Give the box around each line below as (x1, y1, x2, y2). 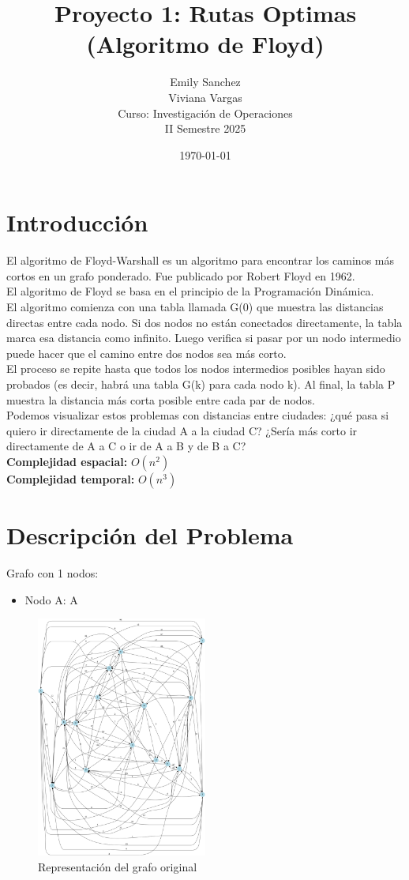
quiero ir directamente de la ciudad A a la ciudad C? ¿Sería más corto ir (6, 422, 358, 438)
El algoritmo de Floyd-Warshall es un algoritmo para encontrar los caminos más (6, 252, 395, 269)
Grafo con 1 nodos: (6, 565, 99, 581)
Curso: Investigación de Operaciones (118, 104, 293, 121)
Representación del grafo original (38, 858, 197, 874)
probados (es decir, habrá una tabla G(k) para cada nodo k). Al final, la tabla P (6, 375, 396, 392)
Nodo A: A (24, 591, 78, 607)
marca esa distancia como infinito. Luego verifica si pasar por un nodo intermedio (6, 329, 401, 346)
